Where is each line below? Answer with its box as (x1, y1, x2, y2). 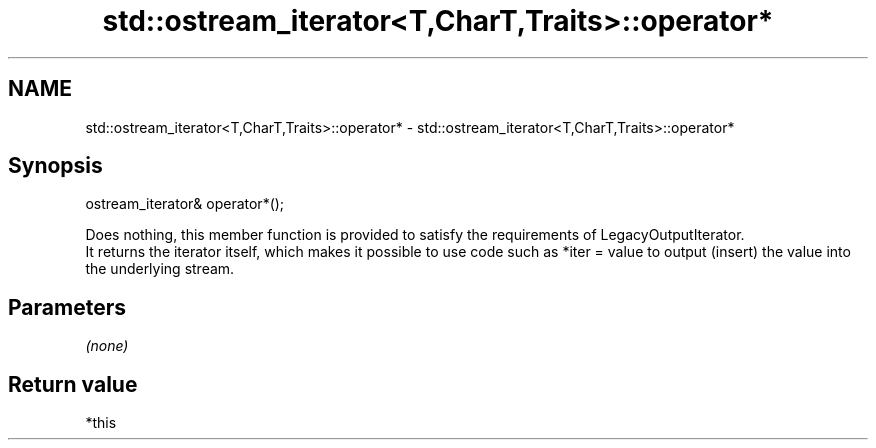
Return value (8, 371, 138, 397)
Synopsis (8, 153, 103, 179)
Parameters (8, 294, 126, 320)
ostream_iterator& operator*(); (85, 195, 285, 213)
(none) (85, 337, 129, 355)
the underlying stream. (85, 260, 235, 278)
